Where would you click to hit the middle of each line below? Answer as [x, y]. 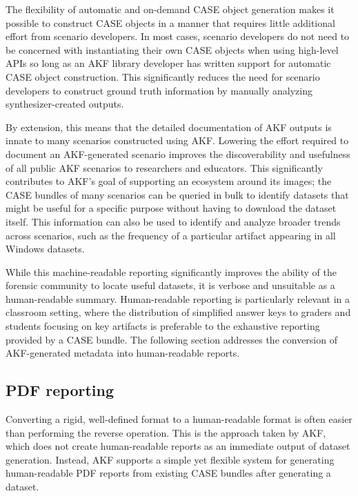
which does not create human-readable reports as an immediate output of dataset [178, 446]
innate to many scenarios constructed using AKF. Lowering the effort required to [177, 140]
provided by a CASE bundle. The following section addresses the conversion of [171, 339]
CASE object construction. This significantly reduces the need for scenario [163, 76]
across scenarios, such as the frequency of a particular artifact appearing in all [171, 235]
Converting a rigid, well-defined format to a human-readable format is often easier [179, 419]
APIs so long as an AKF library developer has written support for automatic [168, 63]
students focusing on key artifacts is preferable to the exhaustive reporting [163, 326]
